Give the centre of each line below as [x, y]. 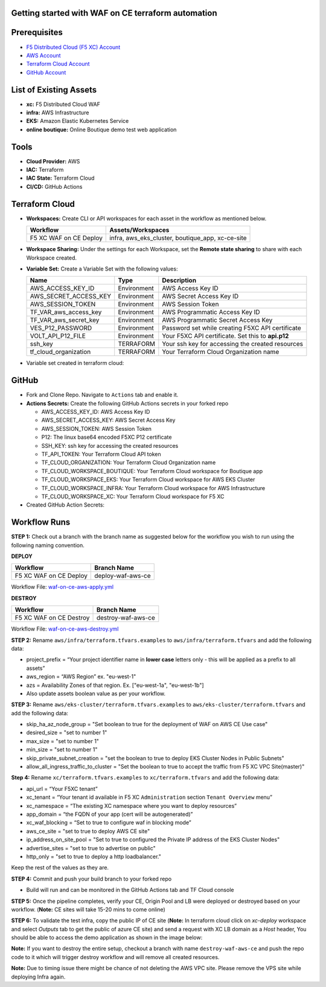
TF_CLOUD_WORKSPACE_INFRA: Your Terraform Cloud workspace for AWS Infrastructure [153, 488]
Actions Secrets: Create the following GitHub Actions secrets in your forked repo [127, 403]
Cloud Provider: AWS [53, 161]
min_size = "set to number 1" [62, 750]
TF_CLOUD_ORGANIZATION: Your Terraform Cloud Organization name [129, 462]
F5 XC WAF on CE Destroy [52, 618]
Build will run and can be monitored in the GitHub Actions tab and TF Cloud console [130, 890]
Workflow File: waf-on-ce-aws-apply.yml [62, 587]
